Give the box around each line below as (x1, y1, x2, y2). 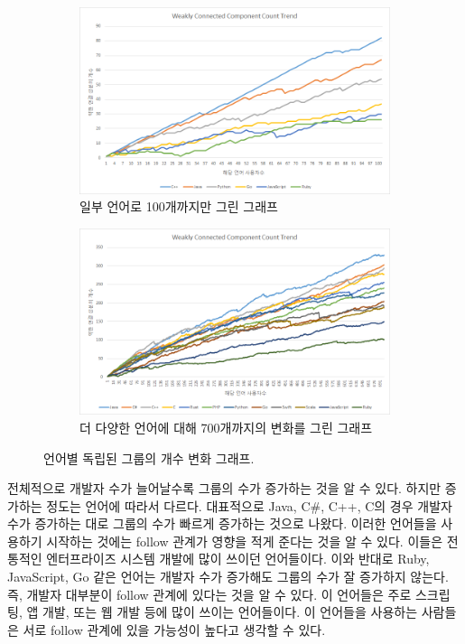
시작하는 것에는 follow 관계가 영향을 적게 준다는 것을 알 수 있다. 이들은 (46, 531, 443, 550)
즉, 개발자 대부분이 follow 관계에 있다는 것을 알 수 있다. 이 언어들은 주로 (7, 584, 412, 603)
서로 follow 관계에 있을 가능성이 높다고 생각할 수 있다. (23, 620, 326, 639)
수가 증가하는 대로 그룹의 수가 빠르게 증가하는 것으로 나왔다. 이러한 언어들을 (7, 514, 437, 533)
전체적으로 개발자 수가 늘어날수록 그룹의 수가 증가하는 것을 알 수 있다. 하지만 (7, 479, 442, 498)
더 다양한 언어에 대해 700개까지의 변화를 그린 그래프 (79, 417, 373, 436)
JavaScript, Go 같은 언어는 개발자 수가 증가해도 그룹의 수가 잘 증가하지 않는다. (7, 567, 449, 586)
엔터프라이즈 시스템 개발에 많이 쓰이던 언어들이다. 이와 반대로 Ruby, (46, 549, 430, 568)
